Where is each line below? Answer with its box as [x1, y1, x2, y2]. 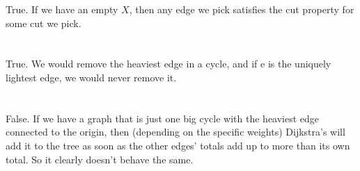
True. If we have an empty [6, 2, 118, 16]
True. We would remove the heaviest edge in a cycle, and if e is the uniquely [6, 56, 331, 71]
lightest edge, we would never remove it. [6, 70, 177, 84]
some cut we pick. [6, 15, 81, 30]
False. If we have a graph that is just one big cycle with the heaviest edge [6, 111, 320, 125]
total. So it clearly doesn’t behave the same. [6, 152, 194, 166]
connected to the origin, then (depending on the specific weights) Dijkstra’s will [6, 124, 345, 139]
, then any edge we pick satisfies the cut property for [129, 2, 354, 16]
